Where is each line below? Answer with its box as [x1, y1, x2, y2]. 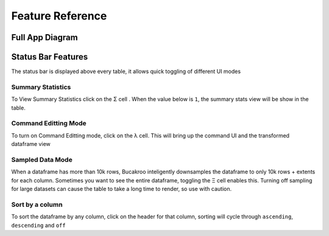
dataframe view [11, 141, 51, 148]
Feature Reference [11, 9, 107, 23]
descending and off [11, 221, 66, 229]
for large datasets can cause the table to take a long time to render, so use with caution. [11, 186, 232, 193]
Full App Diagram [11, 32, 79, 43]
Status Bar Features [11, 52, 88, 62]
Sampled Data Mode [11, 155, 73, 164]
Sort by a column [11, 200, 63, 209]
